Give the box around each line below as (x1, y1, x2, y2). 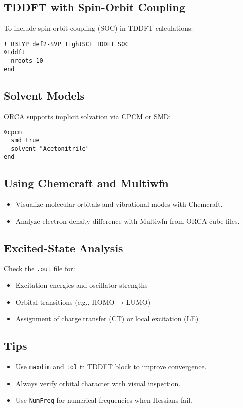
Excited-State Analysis (4, 240, 123, 255)
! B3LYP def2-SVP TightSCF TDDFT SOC (4, 40, 129, 48)
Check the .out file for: (4, 263, 75, 273)
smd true (11, 136, 40, 144)
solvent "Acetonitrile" (11, 145, 89, 152)
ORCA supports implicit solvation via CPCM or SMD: (4, 111, 171, 121)
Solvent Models (4, 87, 84, 103)
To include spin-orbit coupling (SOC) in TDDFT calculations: (4, 23, 193, 33)
